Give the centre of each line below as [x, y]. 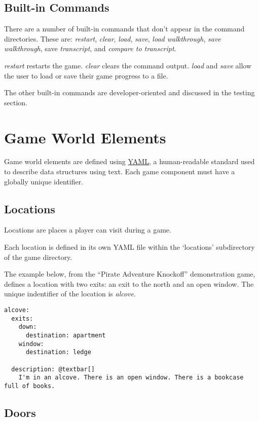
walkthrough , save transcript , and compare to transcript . [90, 48]
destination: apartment [66, 335]
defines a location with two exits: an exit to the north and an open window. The [129, 283]
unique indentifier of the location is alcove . [70, 294]
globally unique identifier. [44, 181]
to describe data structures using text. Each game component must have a [120, 171]
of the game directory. [38, 257]
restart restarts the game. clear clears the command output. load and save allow [128, 65]
